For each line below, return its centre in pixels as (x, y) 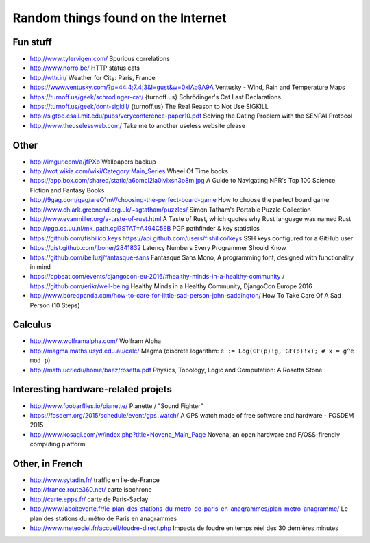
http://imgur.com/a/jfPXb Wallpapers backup (93, 162)
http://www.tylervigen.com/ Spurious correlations (100, 59)
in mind (40, 267)
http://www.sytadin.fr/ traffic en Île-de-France (95, 480)
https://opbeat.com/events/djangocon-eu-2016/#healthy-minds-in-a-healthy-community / (157, 277)
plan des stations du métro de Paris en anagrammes (103, 518)
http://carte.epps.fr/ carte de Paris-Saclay (89, 499)
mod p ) (40, 360)
